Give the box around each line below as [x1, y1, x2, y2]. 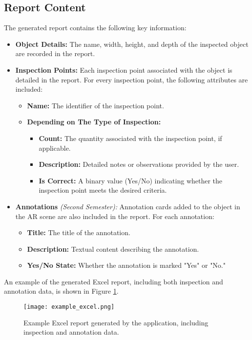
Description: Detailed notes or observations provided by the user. [39, 159, 239, 169]
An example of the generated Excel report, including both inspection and [4, 276, 223, 286]
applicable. [39, 142, 71, 153]
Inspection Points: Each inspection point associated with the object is [15, 64, 232, 75]
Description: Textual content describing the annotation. [27, 243, 199, 254]
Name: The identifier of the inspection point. [27, 100, 164, 110]
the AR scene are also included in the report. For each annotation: [15, 211, 214, 221]
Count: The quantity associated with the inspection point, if [39, 133, 222, 143]
